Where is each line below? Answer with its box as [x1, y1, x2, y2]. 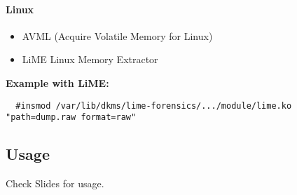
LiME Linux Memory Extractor [22, 52, 158, 67]
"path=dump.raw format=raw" [6, 112, 137, 123]
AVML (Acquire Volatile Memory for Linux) [22, 28, 213, 43]
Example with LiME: [6, 75, 109, 90]
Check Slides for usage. [6, 176, 104, 191]
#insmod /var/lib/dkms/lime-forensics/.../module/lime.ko [15, 100, 292, 111]
